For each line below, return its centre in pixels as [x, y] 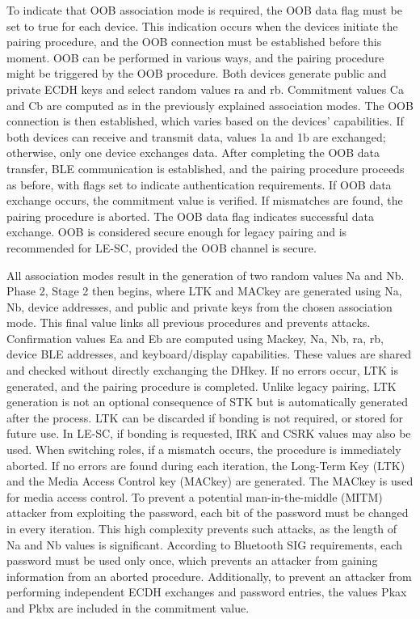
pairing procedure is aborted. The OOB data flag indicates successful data [190, 216]
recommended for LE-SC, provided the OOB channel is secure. [162, 247]
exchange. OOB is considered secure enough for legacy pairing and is [177, 232]
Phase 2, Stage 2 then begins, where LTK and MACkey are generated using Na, [204, 291]
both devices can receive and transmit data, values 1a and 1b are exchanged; [196, 136]
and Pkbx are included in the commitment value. [128, 607]
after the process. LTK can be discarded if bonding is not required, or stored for [205, 417]
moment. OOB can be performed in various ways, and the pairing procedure [195, 57]
